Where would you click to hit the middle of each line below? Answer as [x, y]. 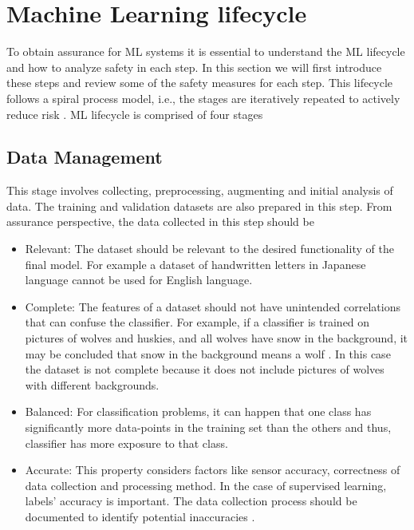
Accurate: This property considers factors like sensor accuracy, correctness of [213, 470]
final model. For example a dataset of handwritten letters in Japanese [195, 264]
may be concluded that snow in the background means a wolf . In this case [208, 353]
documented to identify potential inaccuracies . [140, 516]
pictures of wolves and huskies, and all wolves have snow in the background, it [217, 338]
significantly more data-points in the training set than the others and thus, [208, 427]
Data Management [85, 157]
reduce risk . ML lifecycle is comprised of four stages [135, 114]
